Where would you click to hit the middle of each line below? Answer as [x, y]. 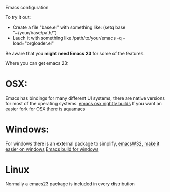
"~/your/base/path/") [35, 32]
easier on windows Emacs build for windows [52, 149]
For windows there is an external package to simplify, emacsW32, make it [82, 143]
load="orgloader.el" [33, 43]
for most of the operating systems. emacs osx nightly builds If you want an [83, 103]
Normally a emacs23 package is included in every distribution [70, 184]
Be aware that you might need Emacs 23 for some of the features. [75, 53]
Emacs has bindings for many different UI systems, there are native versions [85, 98]
